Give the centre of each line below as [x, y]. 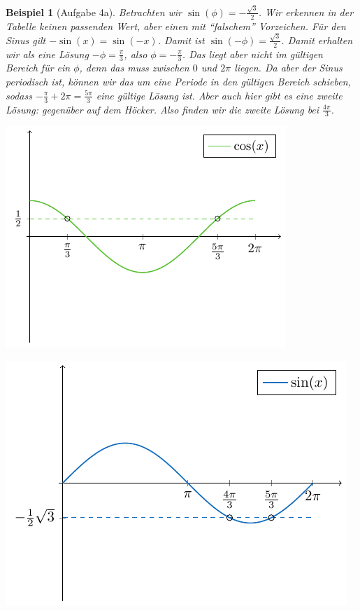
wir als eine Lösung [47, 54]
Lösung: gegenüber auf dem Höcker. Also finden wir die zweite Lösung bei [163, 109]
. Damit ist [181, 40]
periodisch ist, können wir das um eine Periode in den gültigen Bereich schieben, [178, 82]
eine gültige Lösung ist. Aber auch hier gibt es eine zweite [219, 95]
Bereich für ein [38, 68]
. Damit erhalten [317, 40]
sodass [19, 95]
